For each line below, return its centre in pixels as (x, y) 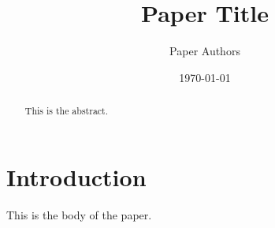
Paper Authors (205, 51)
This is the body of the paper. (79, 214)
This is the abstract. (67, 111)
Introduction (76, 176)
